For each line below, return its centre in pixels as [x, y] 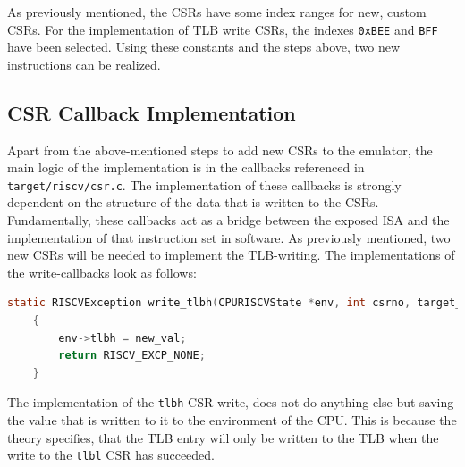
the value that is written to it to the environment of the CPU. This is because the [232, 420]
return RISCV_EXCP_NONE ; [132, 356]
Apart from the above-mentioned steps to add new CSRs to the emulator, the [220, 150]
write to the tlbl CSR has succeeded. [111, 455]
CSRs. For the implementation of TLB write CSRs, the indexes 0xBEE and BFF [223, 29]
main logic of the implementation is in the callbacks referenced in [186, 167]
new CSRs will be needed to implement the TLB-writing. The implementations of [231, 255]
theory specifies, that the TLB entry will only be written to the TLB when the [223, 437]
